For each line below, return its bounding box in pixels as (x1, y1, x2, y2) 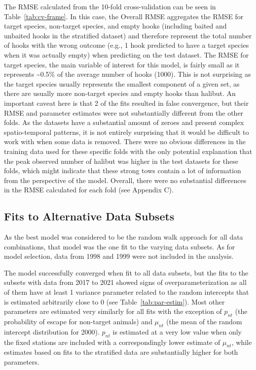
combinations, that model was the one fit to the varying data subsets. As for (4, 241, 235, 251)
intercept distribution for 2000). (4, 326, 100, 337)
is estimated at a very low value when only (112, 326, 242, 337)
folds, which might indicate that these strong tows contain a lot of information (4, 165, 241, 176)
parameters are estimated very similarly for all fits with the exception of (4, 306, 222, 316)
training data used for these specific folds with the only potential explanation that (4, 146, 253, 156)
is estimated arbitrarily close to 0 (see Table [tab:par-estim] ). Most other (4, 296, 225, 307)
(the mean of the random (166, 316, 242, 327)
